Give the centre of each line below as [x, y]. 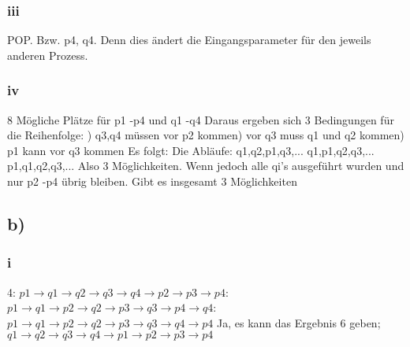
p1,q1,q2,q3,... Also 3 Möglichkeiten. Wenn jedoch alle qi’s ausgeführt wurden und [206, 166]
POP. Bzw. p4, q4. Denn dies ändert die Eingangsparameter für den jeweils [189, 40]
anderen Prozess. [48, 55]
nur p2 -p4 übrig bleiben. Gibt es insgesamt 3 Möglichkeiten [152, 181]
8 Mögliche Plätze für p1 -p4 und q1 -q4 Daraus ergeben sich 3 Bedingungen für [201, 119]
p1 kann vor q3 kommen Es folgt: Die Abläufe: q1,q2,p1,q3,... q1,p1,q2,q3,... [191, 150]
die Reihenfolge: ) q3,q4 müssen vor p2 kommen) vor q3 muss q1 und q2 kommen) [206, 135]
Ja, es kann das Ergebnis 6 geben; [298, 322]
